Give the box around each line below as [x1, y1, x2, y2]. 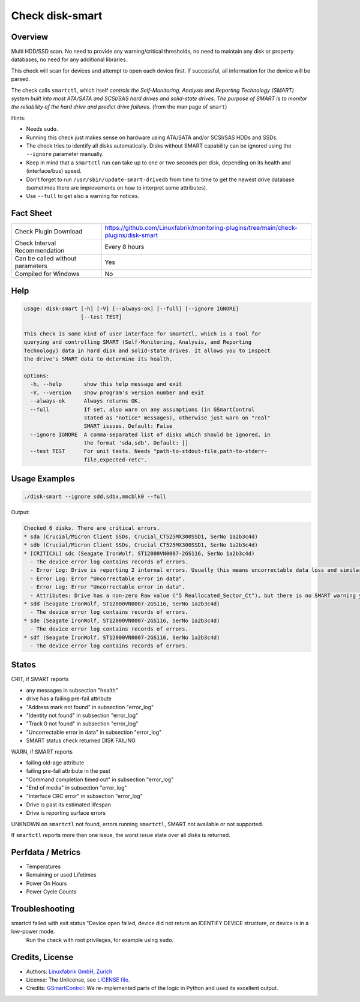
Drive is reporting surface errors [26, 809, 106, 817]
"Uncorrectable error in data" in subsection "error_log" [26, 728, 162, 736]
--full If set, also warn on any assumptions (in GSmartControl [30, 406, 255, 413]
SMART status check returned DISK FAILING [26, 737, 136, 744]
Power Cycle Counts [26, 888, 77, 895]
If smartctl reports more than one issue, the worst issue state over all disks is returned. [11, 832, 230, 839]
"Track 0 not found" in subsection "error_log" [26, 720, 139, 727]
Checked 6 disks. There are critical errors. [23, 525, 160, 532]
